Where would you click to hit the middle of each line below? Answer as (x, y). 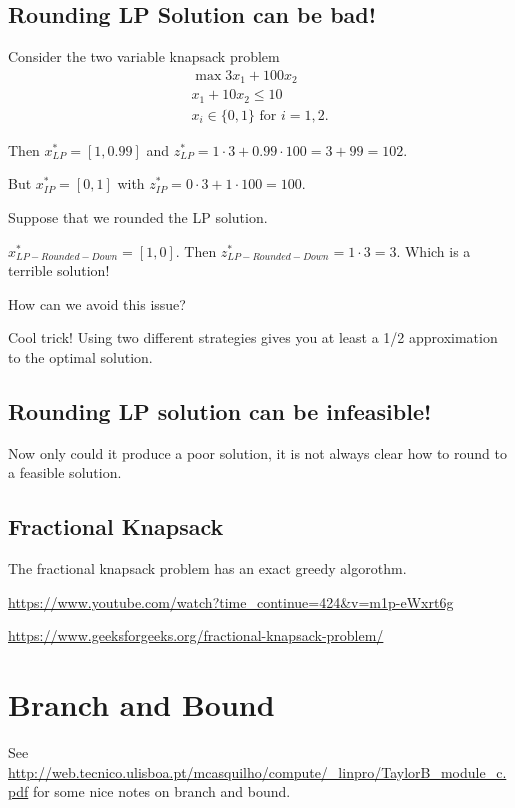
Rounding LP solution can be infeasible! (220, 410)
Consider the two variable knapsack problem (144, 56)
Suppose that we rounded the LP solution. (138, 216)
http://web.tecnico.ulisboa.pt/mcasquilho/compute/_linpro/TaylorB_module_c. (257, 771)
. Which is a (433, 250)
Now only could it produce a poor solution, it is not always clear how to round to (257, 452)
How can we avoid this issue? (97, 303)
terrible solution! (59, 270)
